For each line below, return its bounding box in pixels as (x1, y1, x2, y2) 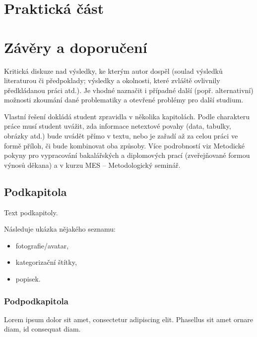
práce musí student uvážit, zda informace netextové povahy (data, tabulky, (4, 121, 231, 131)
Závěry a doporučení (4, 37, 147, 57)
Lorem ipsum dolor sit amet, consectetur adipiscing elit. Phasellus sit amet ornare (4, 314, 253, 324)
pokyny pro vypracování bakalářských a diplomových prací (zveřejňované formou (4, 150, 250, 160)
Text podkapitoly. (4, 207, 58, 217)
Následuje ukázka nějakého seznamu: (4, 224, 116, 234)
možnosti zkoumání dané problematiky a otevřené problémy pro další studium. (4, 95, 244, 105)
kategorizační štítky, (15, 257, 77, 267)
